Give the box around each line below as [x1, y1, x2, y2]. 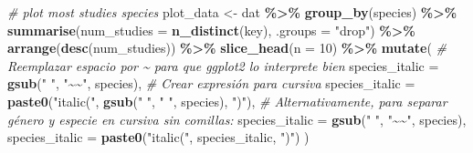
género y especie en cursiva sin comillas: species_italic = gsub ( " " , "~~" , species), [7, 109, 467, 128]
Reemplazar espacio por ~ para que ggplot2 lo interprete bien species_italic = [7, 56, 439, 75]
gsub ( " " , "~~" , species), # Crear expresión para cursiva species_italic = [7, 74, 415, 93]
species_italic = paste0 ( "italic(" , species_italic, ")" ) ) [7, 127, 310, 147]
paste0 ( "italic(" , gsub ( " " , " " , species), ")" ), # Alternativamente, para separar [7, 91, 447, 110]
